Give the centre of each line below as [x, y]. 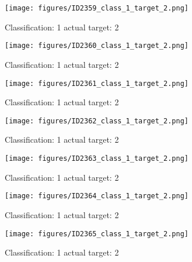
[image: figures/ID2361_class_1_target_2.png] [97, 83]
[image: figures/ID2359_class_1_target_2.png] [97, 8]
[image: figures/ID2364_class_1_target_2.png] [97, 196]
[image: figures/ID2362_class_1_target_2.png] [97, 121]
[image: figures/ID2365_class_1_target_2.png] [97, 234]
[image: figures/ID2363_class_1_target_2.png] [97, 158]
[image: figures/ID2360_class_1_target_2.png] [97, 46]
